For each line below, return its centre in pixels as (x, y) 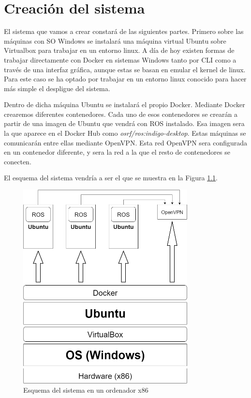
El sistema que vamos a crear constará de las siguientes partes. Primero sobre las (124, 31)
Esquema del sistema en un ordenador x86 (86, 390)
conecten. (18, 161)
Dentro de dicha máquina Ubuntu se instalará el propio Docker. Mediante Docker (125, 104)
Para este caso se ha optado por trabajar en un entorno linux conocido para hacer (125, 79)
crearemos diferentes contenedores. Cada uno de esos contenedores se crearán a (121, 114)
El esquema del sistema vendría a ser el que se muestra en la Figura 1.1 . (111, 178)
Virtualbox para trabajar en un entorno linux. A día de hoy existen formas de (119, 50)
